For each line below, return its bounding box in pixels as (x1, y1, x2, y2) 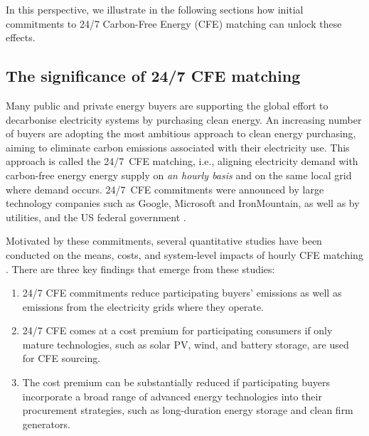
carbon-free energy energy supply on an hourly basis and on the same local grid (6, 167, 352, 182)
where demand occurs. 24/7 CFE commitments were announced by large (6, 181, 324, 196)
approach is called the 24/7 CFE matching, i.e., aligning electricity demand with (6, 154, 358, 169)
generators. (22, 416, 70, 431)
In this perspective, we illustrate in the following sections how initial (6, 2, 304, 16)
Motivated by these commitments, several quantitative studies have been (6, 233, 322, 248)
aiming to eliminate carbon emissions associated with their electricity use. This (6, 139, 350, 154)
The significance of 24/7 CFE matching (6, 65, 301, 87)
